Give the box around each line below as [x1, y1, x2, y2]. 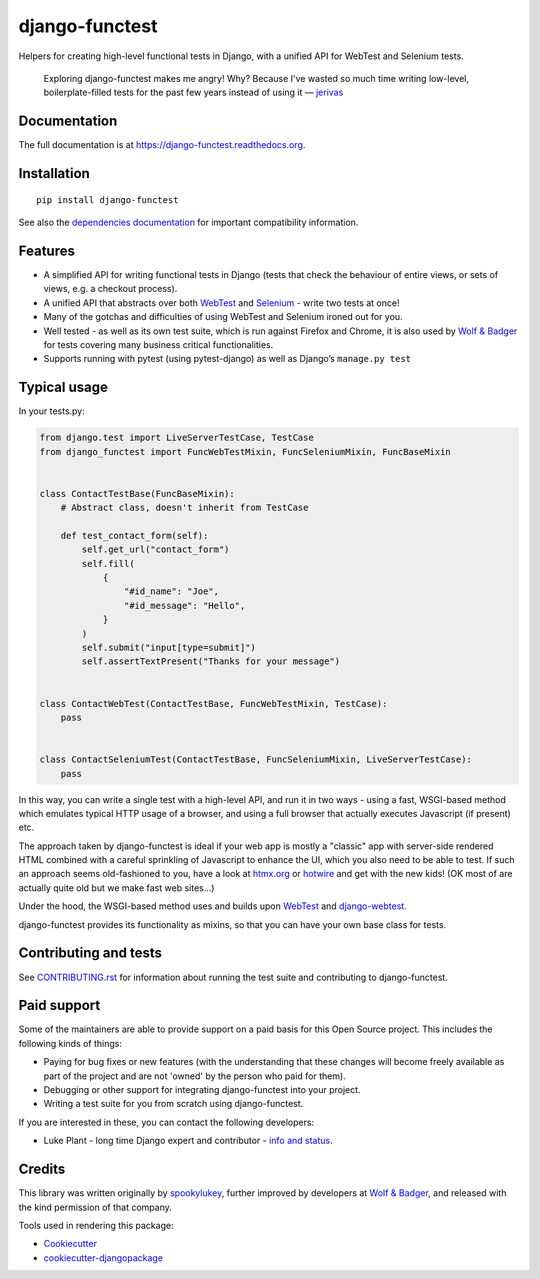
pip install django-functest [36, 194, 179, 205]
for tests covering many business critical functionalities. [43, 338, 274, 350]
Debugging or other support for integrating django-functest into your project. [43, 1084, 361, 1096]
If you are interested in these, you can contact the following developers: [18, 1116, 315, 1128]
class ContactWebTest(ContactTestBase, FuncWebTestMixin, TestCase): [39, 698, 388, 709]
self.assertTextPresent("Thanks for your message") [81, 656, 341, 667]
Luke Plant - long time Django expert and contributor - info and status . [43, 1135, 334, 1147]
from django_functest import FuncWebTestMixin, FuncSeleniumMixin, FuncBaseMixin [39, 446, 452, 457]
